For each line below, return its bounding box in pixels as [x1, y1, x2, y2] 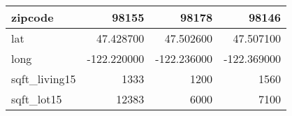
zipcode [11, 9, 54, 25]
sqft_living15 [11, 71, 76, 87]
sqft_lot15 [11, 91, 62, 107]
